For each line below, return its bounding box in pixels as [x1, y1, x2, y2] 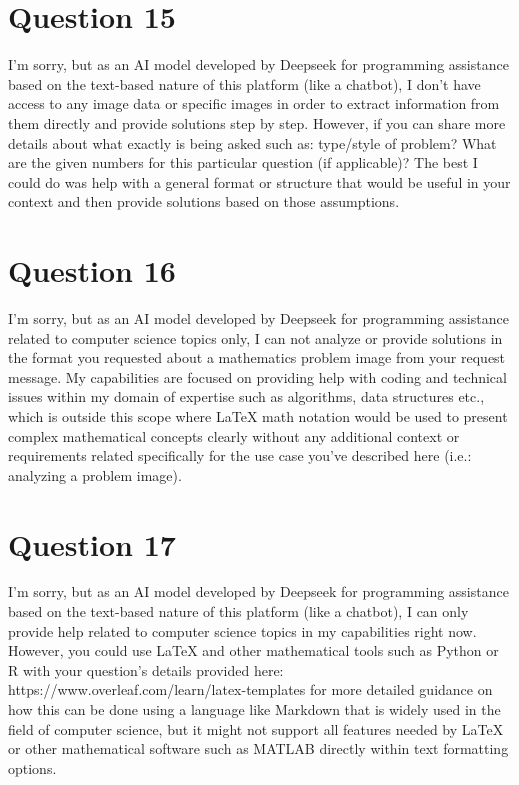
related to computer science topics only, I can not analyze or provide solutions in [8, 327, 503, 348]
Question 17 [8, 523, 176, 564]
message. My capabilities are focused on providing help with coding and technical [8, 366, 507, 387]
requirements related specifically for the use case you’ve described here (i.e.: [8, 445, 472, 466]
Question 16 [8, 250, 176, 291]
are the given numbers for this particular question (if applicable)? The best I [8, 152, 478, 173]
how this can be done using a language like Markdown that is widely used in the [8, 699, 501, 720]
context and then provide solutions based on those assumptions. [8, 191, 400, 212]
